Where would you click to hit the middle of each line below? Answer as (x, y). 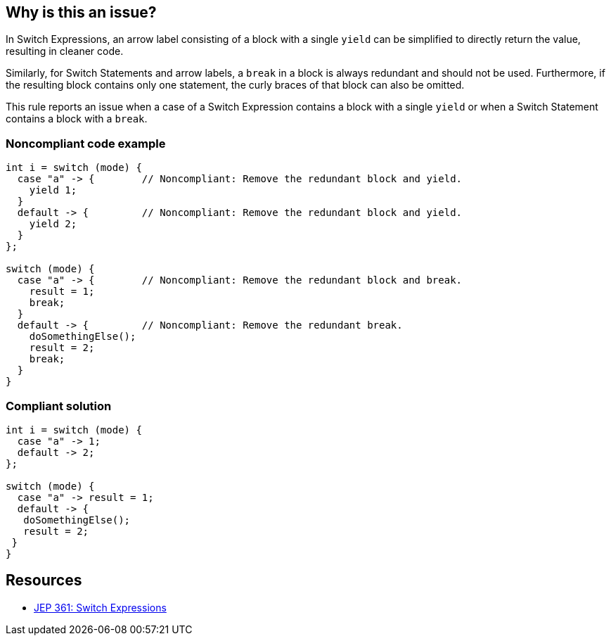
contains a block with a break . (77, 119)
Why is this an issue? (81, 12)
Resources (44, 580)
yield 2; (53, 224)
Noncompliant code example (86, 143)
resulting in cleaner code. (65, 51)
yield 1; (53, 190)
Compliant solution (59, 406)
